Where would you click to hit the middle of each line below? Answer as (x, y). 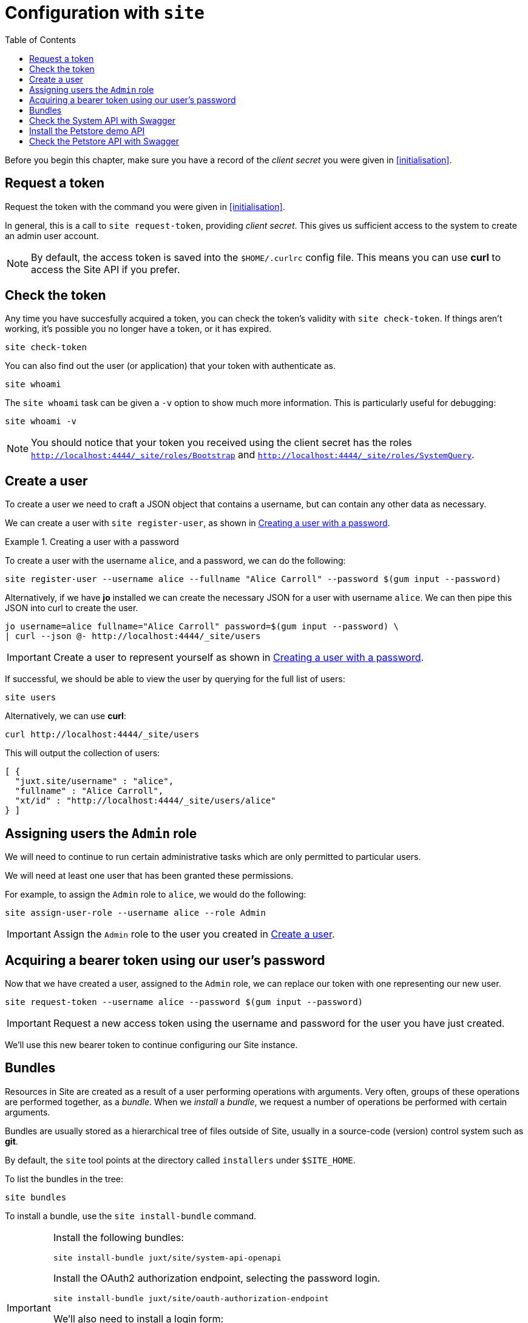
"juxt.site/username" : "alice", (94, 781)
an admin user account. (52, 235)
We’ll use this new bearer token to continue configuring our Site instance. (151, 1044)
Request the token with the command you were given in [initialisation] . (145, 206)
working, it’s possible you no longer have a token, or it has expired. (138, 329)
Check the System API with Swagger (103, 120)
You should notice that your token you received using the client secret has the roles (222, 443)
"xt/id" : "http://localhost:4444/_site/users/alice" (145, 801)
